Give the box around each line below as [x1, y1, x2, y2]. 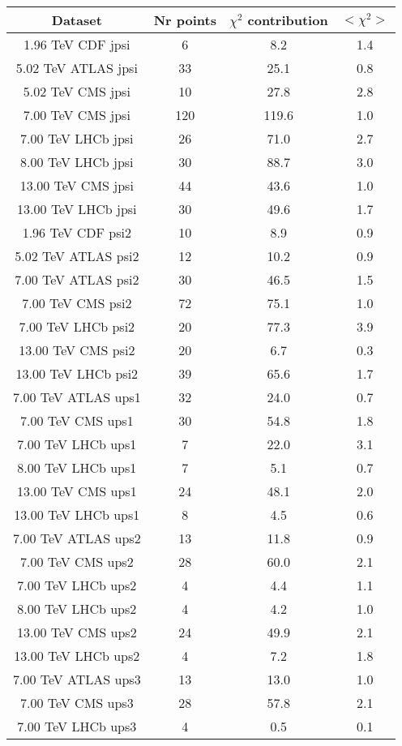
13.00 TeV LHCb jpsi [17, 199, 137, 218]
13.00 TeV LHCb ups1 [14, 505, 140, 524]
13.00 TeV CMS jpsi [19, 176, 134, 195]
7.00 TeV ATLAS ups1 [13, 388, 141, 406]
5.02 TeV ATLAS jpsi [15, 58, 138, 77]
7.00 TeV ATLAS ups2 [13, 529, 141, 547]
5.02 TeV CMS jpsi [23, 82, 130, 101]
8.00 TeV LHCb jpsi [20, 152, 134, 171]
